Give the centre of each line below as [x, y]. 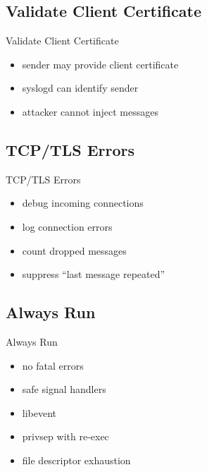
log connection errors [67, 226]
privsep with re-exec [65, 436]
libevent [39, 412]
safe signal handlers [64, 389]
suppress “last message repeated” [94, 274]
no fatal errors [53, 365]
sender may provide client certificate [100, 64]
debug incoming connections [83, 203]
